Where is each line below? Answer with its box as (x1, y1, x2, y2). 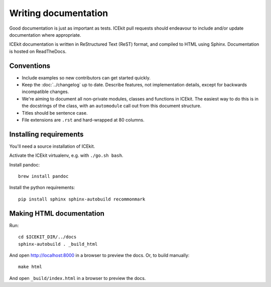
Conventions (9, 61, 51, 70)
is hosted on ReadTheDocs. (9, 48, 67, 54)
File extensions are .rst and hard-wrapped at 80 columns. (22, 117, 145, 123)
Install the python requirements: (9, 184, 75, 190)
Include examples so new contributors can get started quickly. (22, 74, 151, 80)
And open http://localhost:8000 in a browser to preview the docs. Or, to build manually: (9, 252, 190, 258)
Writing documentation (9, 8, 108, 19)
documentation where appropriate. (9, 32, 81, 38)
